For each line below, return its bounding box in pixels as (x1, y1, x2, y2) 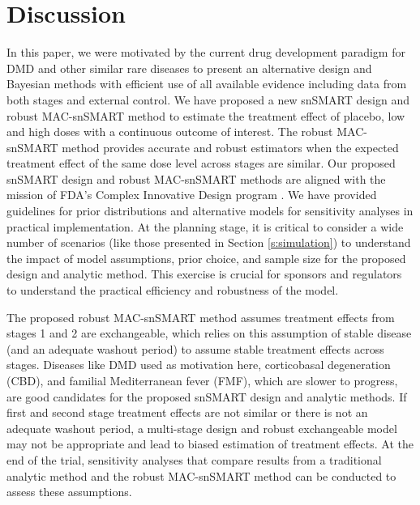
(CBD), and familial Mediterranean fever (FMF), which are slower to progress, (6, 372, 398, 388)
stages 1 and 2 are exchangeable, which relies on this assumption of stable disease (6, 325, 412, 342)
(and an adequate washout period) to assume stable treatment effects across (6, 340, 384, 357)
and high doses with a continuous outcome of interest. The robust (6, 123, 333, 140)
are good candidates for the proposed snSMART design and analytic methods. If (6, 388, 407, 405)
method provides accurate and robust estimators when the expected (62, 138, 399, 155)
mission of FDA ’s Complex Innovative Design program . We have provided (6, 186, 377, 203)
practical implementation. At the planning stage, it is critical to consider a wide (6, 218, 404, 235)
